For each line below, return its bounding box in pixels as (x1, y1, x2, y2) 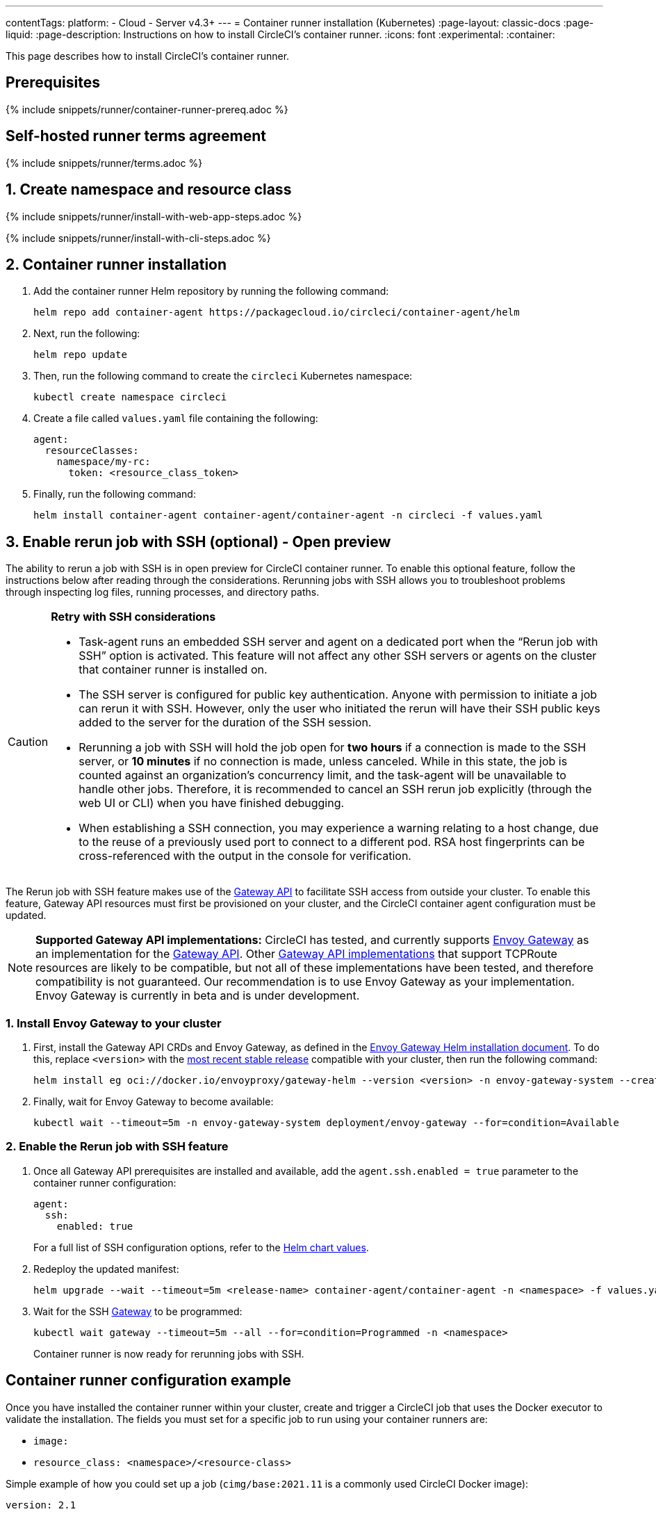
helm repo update (33, 349, 127, 361)
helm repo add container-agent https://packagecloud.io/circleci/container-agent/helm (33, 307, 520, 318)
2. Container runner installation (6, 255, 227, 273)
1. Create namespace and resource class (6, 181, 292, 199)
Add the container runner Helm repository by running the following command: (33, 285, 389, 298)
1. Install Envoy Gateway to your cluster (6, 1016, 222, 1030)
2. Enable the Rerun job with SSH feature (6, 1139, 229, 1154)
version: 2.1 (6, 1499, 76, 1511)
